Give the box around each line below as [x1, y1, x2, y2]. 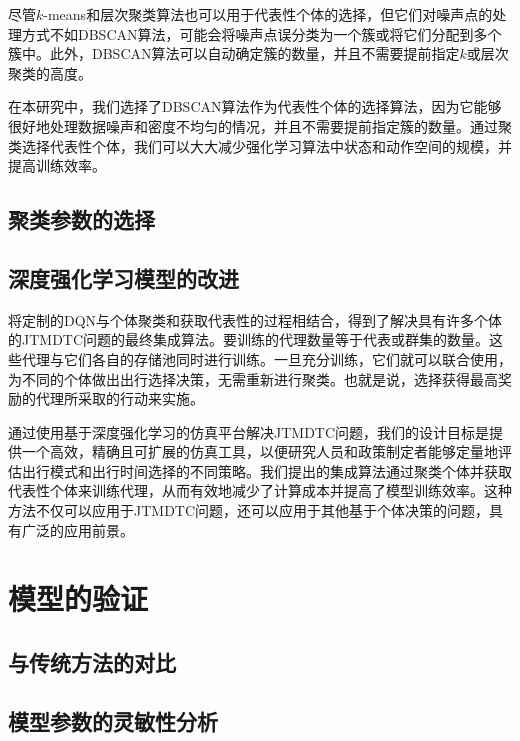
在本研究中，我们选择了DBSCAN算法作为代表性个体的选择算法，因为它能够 [8, 96, 502, 117]
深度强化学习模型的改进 [8, 262, 239, 293]
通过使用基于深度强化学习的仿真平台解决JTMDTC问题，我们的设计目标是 [8, 421, 490, 442]
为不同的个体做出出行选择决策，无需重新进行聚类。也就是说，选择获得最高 [8, 368, 498, 389]
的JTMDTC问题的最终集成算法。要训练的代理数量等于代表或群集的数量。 [8, 329, 490, 350]
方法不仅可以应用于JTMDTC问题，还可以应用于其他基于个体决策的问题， [8, 500, 490, 521]
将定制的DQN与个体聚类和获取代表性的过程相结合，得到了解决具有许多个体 [8, 309, 503, 330]
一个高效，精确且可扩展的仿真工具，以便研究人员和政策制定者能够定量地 [21, 441, 498, 462]
